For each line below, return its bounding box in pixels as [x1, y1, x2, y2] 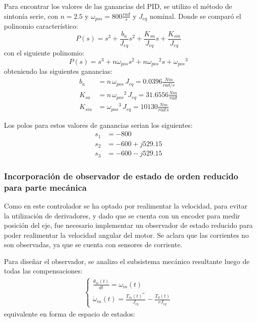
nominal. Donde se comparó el [149, 10, 241, 21]
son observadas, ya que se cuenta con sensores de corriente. [4, 239, 182, 250]
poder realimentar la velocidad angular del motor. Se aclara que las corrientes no [4, 229, 249, 240]
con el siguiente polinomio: [4, 48, 85, 58]
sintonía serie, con [4, 10, 58, 21]
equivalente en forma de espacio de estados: [4, 308, 135, 319]
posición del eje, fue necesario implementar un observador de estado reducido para [4, 220, 253, 230]
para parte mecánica [4, 181, 87, 193]
